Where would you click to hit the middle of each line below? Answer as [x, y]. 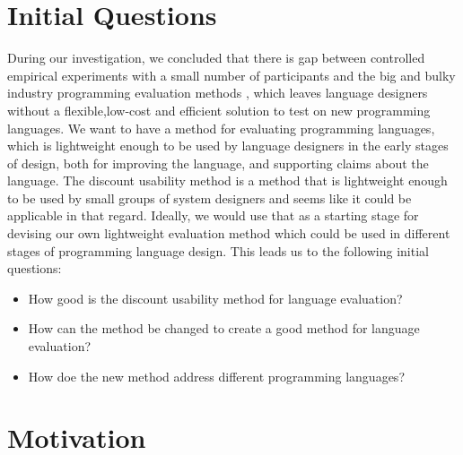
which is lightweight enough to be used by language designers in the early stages [228, 146]
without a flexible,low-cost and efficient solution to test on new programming [219, 110]
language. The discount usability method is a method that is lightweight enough [227, 180]
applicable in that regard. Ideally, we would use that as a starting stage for [213, 215]
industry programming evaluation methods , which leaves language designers [218, 93]
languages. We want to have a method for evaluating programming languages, [221, 128]
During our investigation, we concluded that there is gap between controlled [216, 58]
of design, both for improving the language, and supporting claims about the [218, 163]
